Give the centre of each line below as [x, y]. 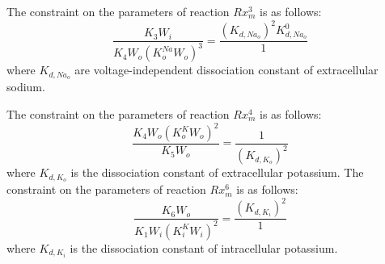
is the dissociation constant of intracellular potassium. [204, 247]
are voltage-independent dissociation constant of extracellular [226, 70]
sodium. [26, 87]
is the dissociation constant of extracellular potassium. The [217, 172]
